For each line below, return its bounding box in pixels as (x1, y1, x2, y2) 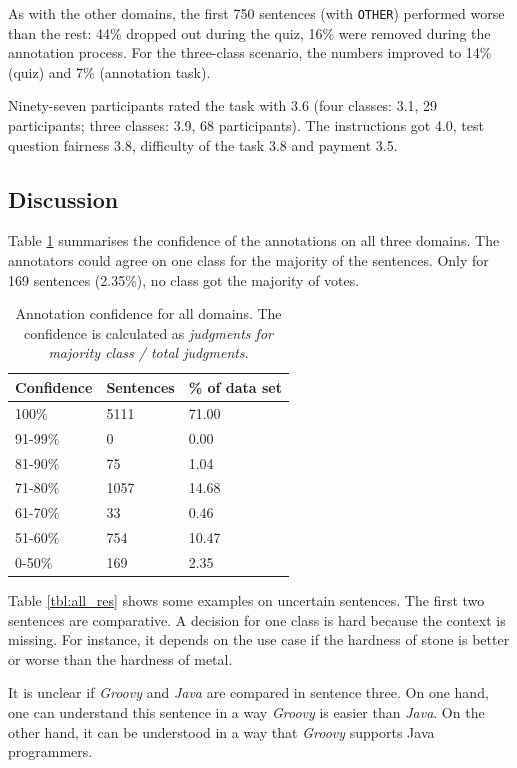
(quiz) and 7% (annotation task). (8, 61, 211, 82)
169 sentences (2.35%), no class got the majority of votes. (8, 269, 360, 290)
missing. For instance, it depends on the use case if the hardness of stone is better (8, 629, 510, 650)
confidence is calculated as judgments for (24, 322, 273, 343)
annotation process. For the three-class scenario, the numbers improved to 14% (8, 42, 492, 63)
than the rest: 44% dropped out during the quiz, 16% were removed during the (8, 22, 491, 43)
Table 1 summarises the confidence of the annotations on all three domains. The (8, 230, 500, 251)
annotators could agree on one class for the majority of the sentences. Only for (8, 250, 489, 271)
